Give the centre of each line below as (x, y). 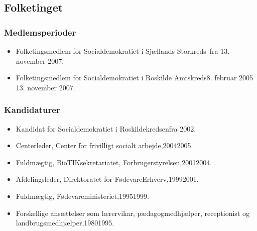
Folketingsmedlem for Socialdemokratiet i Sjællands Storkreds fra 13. (123, 51)
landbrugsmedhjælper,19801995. (65, 223)
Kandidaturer (32, 110)
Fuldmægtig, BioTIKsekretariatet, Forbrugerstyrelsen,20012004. (114, 162)
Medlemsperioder (40, 32)
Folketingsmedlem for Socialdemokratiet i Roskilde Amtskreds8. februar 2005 (135, 78)
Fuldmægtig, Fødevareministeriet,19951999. (82, 196)
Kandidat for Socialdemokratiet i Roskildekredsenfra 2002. (106, 128)
